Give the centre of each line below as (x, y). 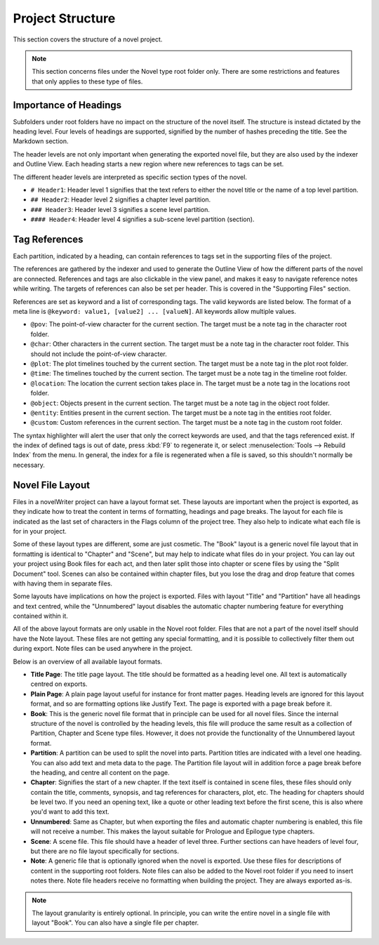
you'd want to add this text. (70, 812)
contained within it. (40, 616)
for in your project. (40, 531)
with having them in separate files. (62, 583)
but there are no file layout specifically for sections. (105, 851)
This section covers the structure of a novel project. (88, 39)
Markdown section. (41, 141)
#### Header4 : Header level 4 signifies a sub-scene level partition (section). (142, 219)
